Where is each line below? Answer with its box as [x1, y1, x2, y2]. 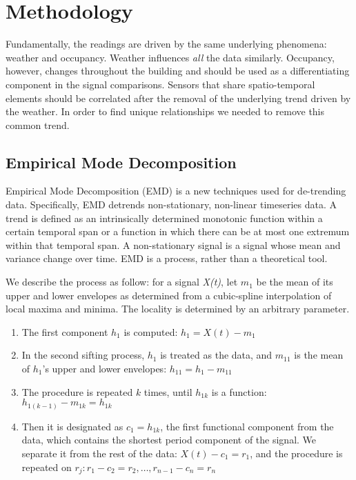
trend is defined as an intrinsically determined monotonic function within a [6, 210, 323, 225]
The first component [21, 324, 108, 339]
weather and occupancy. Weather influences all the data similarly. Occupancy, [6, 50, 335, 64]
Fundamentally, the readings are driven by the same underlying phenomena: [6, 37, 327, 51]
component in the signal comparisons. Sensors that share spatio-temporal [6, 77, 315, 91]
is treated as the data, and [160, 348, 273, 362]
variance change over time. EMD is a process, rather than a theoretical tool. [6, 251, 328, 266]
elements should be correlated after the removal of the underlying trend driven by [6, 90, 351, 105]
